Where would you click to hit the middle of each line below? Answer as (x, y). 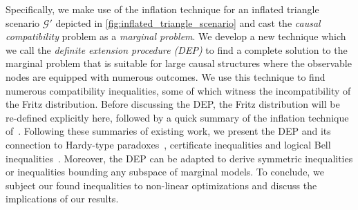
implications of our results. (62, 199)
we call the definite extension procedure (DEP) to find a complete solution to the (177, 49)
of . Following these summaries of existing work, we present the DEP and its (168, 131)
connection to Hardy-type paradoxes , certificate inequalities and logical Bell (168, 144)
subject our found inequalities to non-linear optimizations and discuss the (161, 185)
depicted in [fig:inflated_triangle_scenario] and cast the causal (188, 22)
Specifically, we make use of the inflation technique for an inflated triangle (162, 9)
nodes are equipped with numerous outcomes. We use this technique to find (166, 76)
